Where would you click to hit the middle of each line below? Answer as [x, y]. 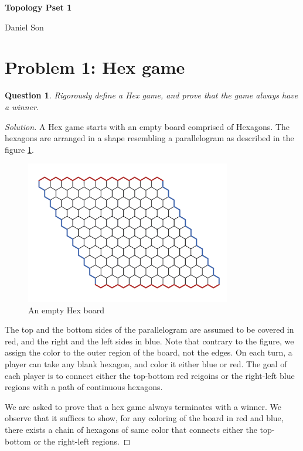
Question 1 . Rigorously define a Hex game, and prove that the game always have [151, 95]
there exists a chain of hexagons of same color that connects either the [131, 430]
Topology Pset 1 [38, 7]
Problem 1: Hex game [95, 67]
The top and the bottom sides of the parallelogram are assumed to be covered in [149, 329]
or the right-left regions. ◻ [82, 441]
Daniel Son [24, 27]
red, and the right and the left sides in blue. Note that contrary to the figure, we [149, 341]
